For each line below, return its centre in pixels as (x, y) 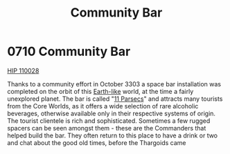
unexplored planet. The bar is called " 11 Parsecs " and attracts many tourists (115, 99)
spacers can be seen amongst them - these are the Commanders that (107, 128)
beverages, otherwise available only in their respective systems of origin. (112, 113)
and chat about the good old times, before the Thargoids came (97, 142)
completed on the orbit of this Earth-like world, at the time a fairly (100, 91)
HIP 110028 (23, 70)
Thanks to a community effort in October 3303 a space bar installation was (114, 84)
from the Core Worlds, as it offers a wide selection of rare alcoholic (103, 106)
